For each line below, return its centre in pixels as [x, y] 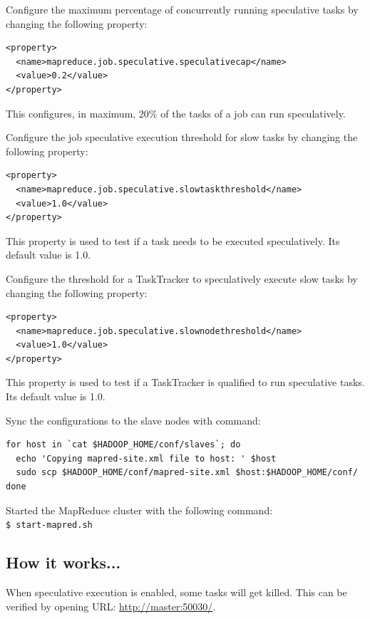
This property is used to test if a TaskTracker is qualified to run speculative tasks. [185, 382]
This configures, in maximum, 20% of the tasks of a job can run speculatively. [176, 113]
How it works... [63, 562]
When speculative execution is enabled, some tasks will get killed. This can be [176, 592]
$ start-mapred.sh [49, 525]
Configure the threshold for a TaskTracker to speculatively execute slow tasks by [182, 278]
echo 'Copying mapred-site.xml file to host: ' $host [146, 458]
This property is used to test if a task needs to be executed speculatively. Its [173, 240]
